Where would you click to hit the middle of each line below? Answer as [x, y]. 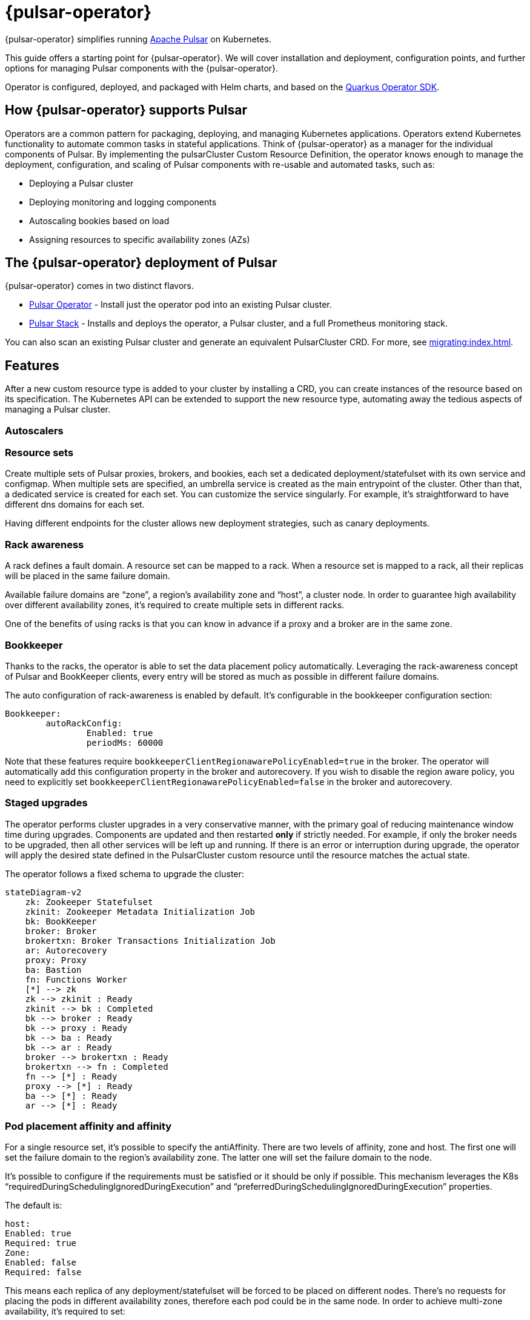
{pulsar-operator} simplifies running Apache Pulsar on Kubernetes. [138, 39]
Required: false [43, 1272]
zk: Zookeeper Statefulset [89, 902]
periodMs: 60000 [125, 742]
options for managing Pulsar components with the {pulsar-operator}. [142, 68]
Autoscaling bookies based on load [99, 221]
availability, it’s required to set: [65, 1312]
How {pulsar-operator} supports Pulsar [126, 110]
